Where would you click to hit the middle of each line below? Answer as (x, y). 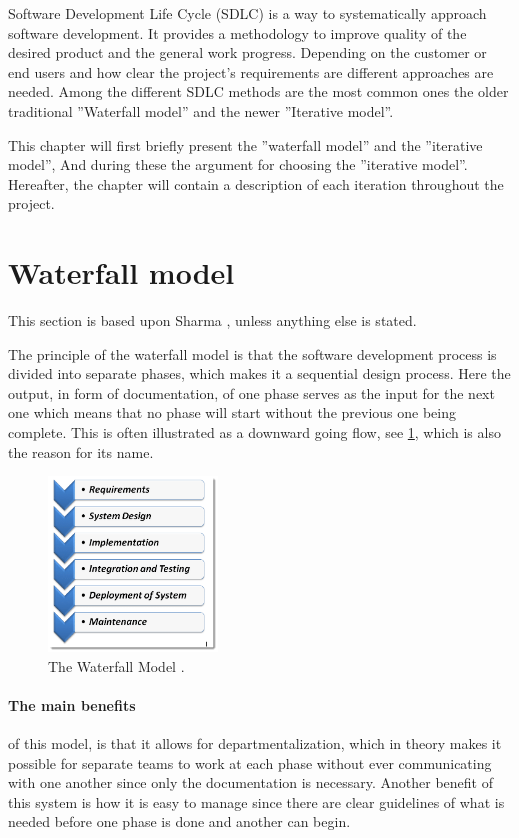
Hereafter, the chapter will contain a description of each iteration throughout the (256, 183)
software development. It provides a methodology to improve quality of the (237, 32)
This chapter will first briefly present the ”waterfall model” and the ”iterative (245, 144)
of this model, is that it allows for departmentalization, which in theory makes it (255, 742)
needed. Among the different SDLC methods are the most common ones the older (258, 91)
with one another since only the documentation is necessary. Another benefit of (250, 782)
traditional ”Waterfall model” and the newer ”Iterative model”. (201, 110)
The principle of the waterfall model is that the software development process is (252, 353)
